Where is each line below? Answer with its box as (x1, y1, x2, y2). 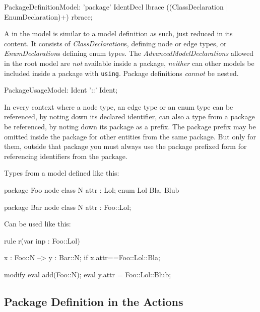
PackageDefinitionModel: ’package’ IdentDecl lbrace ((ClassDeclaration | (4, 2, 228, 12)
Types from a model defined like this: (4, 168, 119, 178)
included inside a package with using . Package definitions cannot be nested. (4, 67, 239, 78)
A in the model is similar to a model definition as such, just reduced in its (4, 28, 233, 39)
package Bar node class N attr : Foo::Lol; (4, 201, 132, 212)
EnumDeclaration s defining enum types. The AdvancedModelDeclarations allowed (4, 48, 253, 58)
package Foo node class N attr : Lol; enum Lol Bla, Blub (4, 184, 179, 195)
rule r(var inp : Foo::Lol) (4, 235, 80, 246)
